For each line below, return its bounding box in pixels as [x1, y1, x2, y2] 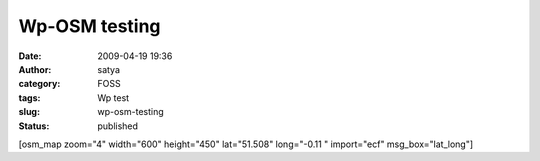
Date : [18, 50, 42, 62]
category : [18, 78, 61, 90]
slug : [18, 106, 40, 118]
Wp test [97, 91, 130, 104]
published [97, 120, 139, 132]
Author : [18, 63, 52, 75]
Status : [18, 120, 50, 132]
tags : [18, 91, 41, 104]
